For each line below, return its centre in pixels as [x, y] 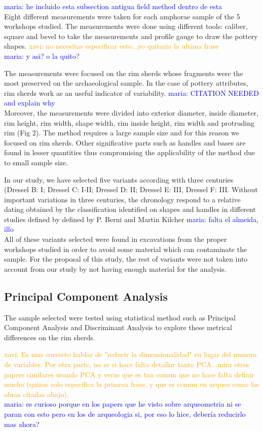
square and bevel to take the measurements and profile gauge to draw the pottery [131, 36]
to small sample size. [36, 162]
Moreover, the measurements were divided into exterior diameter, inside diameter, [131, 112]
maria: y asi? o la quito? [42, 56]
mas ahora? [22, 424]
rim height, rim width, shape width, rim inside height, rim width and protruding [129, 122]
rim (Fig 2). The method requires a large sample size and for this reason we [122, 133]
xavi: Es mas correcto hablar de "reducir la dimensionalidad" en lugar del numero [130, 354]
